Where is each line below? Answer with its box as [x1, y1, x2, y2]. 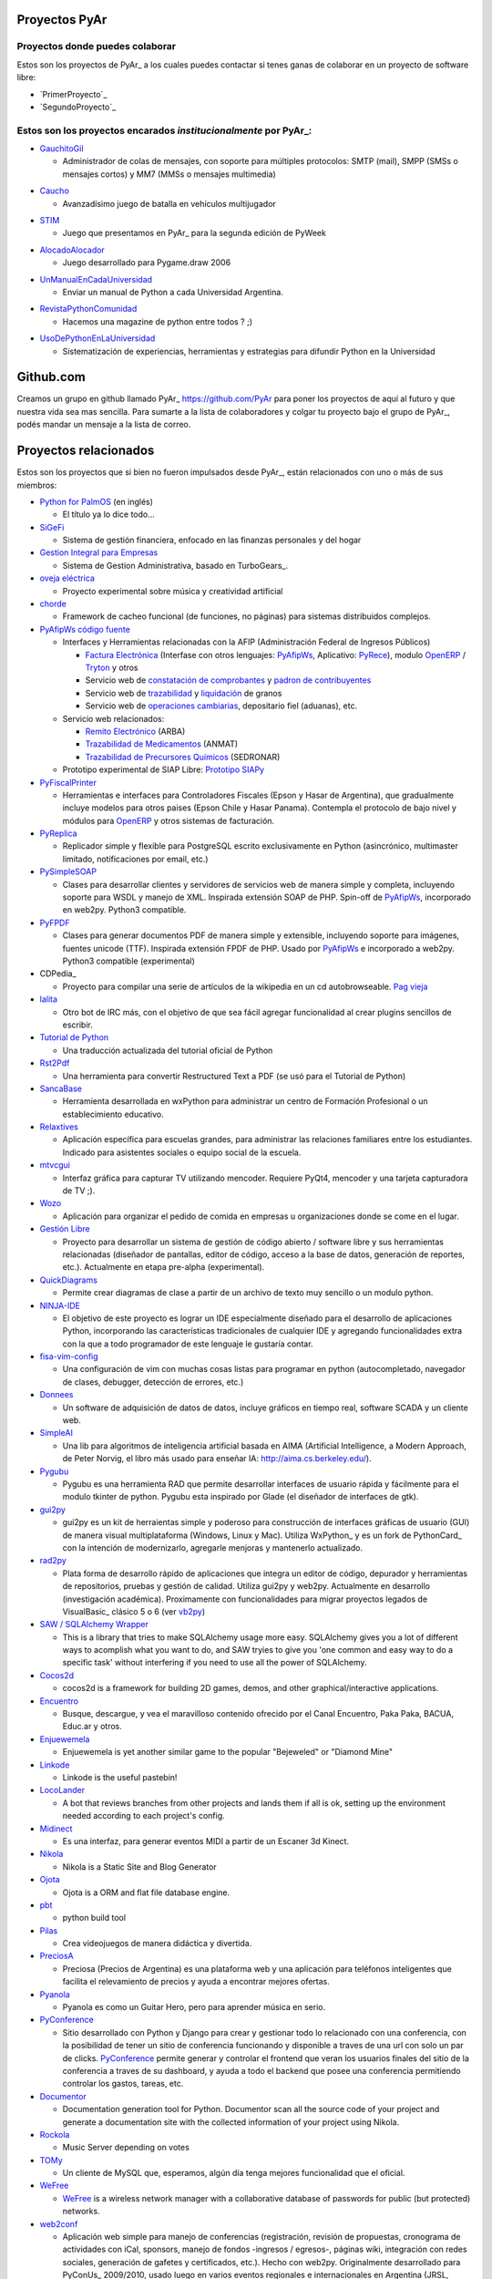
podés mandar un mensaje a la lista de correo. [16, 419, 191, 430]
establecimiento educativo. [62, 1109, 164, 1119]
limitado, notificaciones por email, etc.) [62, 853, 209, 864]
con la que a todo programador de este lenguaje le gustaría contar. [62, 1338, 313, 1349]
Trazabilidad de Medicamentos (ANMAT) [85, 738, 239, 749]
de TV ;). [62, 1185, 96, 1196]
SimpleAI [39, 1428, 73, 1439]
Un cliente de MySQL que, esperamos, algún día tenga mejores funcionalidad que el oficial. [62, 2168, 405, 2179]
